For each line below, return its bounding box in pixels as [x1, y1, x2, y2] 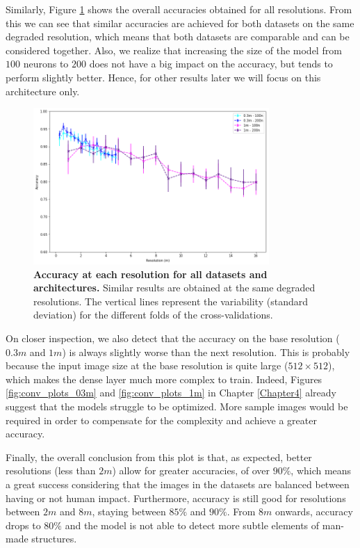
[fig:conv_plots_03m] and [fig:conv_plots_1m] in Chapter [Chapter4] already [6, 385, 336, 400]
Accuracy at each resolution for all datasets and [33, 266, 268, 281]
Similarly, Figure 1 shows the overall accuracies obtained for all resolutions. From [6, 2, 352, 16]
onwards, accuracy [275, 504, 353, 519]
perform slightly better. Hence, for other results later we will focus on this [6, 70, 321, 84]
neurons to [23, 56, 69, 71]
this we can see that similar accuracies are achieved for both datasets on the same [6, 15, 354, 30]
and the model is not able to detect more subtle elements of [65, 517, 320, 532]
